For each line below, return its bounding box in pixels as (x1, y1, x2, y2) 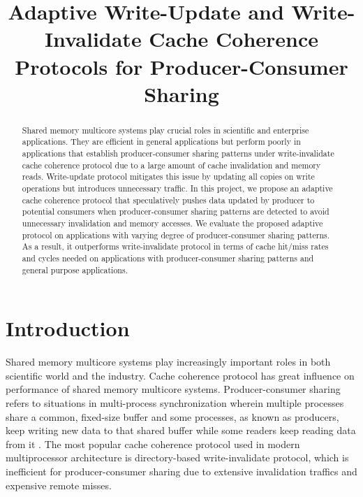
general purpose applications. (22, 264, 128, 275)
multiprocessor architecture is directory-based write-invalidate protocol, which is (6, 450, 349, 465)
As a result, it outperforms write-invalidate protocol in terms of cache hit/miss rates (22, 240, 329, 252)
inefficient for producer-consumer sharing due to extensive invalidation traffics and (6, 463, 357, 478)
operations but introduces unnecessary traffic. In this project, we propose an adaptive (22, 182, 333, 194)
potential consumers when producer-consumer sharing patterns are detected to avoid (22, 206, 329, 217)
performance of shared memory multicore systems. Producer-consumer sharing (6, 382, 341, 396)
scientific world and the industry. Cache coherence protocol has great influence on (6, 368, 355, 382)
